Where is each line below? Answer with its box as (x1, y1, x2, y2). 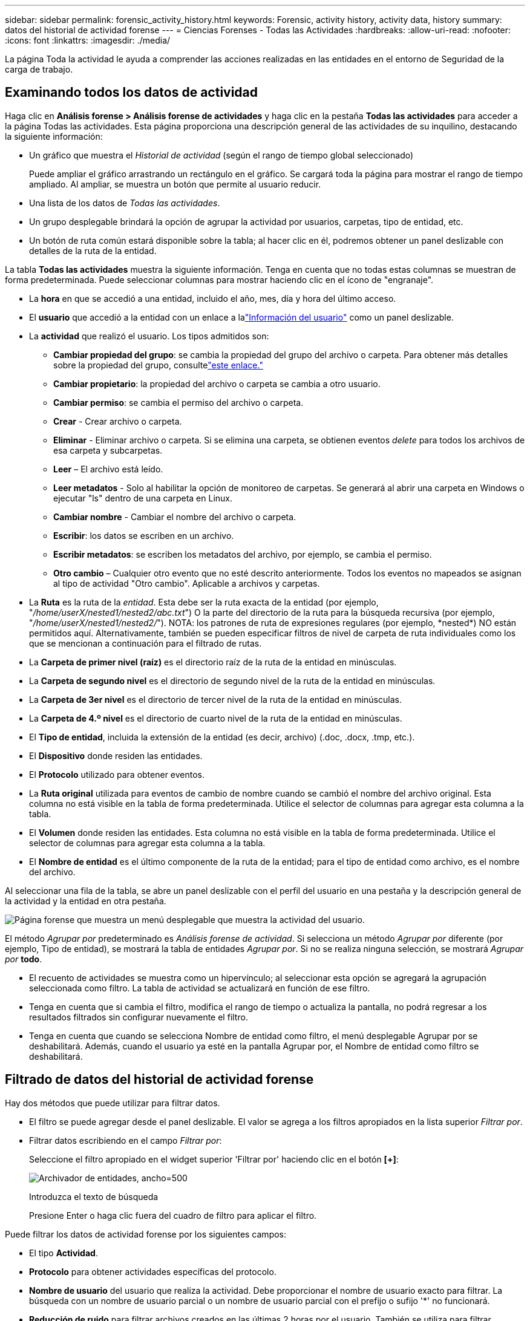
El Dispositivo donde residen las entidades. (29, 750, 203, 761)
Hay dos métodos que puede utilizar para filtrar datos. (5, 1097, 220, 1108)
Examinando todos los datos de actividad (5, 85, 258, 100)
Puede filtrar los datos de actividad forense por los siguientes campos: (5, 1228, 287, 1239)
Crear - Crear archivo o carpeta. (53, 416, 182, 426)
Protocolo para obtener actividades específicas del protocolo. (29, 1266, 276, 1277)
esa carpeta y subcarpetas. (53, 445, 163, 455)
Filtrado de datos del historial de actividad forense (5, 1072, 314, 1088)
